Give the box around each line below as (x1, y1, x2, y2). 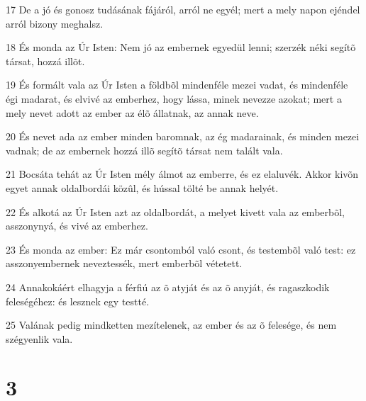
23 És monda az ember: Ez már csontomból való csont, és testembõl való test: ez (6, 242, 356, 256)
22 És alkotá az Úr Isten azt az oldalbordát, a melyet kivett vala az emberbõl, (6, 204, 345, 219)
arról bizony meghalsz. (6, 16, 104, 30)
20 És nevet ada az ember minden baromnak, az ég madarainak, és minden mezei (6, 129, 360, 144)
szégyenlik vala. (6, 331, 73, 346)
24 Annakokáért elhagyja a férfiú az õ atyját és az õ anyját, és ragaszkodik (6, 279, 330, 294)
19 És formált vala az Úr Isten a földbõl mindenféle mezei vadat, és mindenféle (6, 77, 348, 92)
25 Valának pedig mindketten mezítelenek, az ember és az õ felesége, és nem (6, 317, 337, 332)
